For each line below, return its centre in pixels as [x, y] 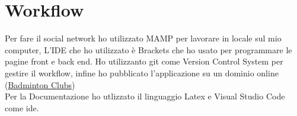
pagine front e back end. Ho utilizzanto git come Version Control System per [144, 61]
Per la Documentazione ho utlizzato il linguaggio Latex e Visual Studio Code [145, 96]
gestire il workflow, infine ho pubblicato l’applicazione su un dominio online [142, 72]
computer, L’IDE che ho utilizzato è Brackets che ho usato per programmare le [148, 49]
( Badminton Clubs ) [40, 84]
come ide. [22, 107]
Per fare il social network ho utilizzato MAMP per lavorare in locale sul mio [143, 38]
